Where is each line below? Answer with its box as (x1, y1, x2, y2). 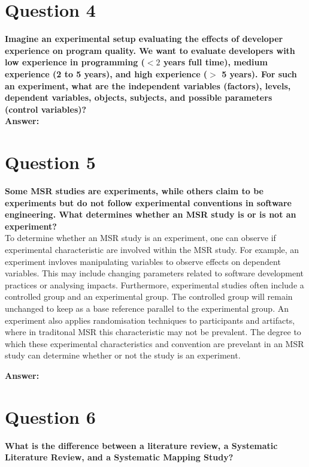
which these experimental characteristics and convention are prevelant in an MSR (5, 337, 304, 350)
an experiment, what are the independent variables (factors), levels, (5, 79, 291, 92)
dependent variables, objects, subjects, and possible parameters (5, 91, 272, 104)
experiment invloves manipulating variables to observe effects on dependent (5, 255, 281, 267)
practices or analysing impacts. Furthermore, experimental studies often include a (5, 278, 304, 291)
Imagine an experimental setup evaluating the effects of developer (5, 32, 283, 45)
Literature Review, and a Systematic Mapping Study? (5, 451, 234, 463)
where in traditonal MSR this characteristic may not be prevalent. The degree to (5, 326, 301, 338)
